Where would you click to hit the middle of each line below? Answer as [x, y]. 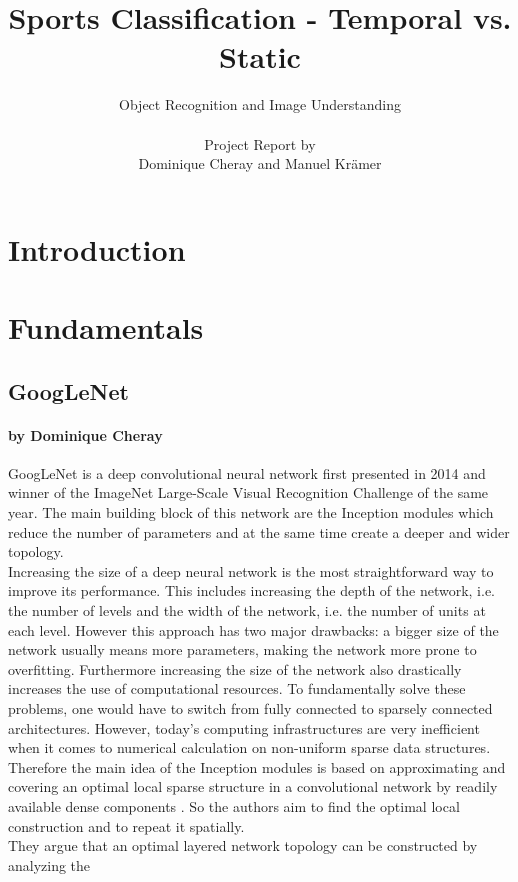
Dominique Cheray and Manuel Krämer [260, 163]
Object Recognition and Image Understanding [260, 104]
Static [260, 56]
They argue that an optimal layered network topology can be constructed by [243, 845]
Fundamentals [106, 327]
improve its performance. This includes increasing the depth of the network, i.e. [252, 590]
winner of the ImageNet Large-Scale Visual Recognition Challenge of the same [248, 492]
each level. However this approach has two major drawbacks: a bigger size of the [253, 629]
